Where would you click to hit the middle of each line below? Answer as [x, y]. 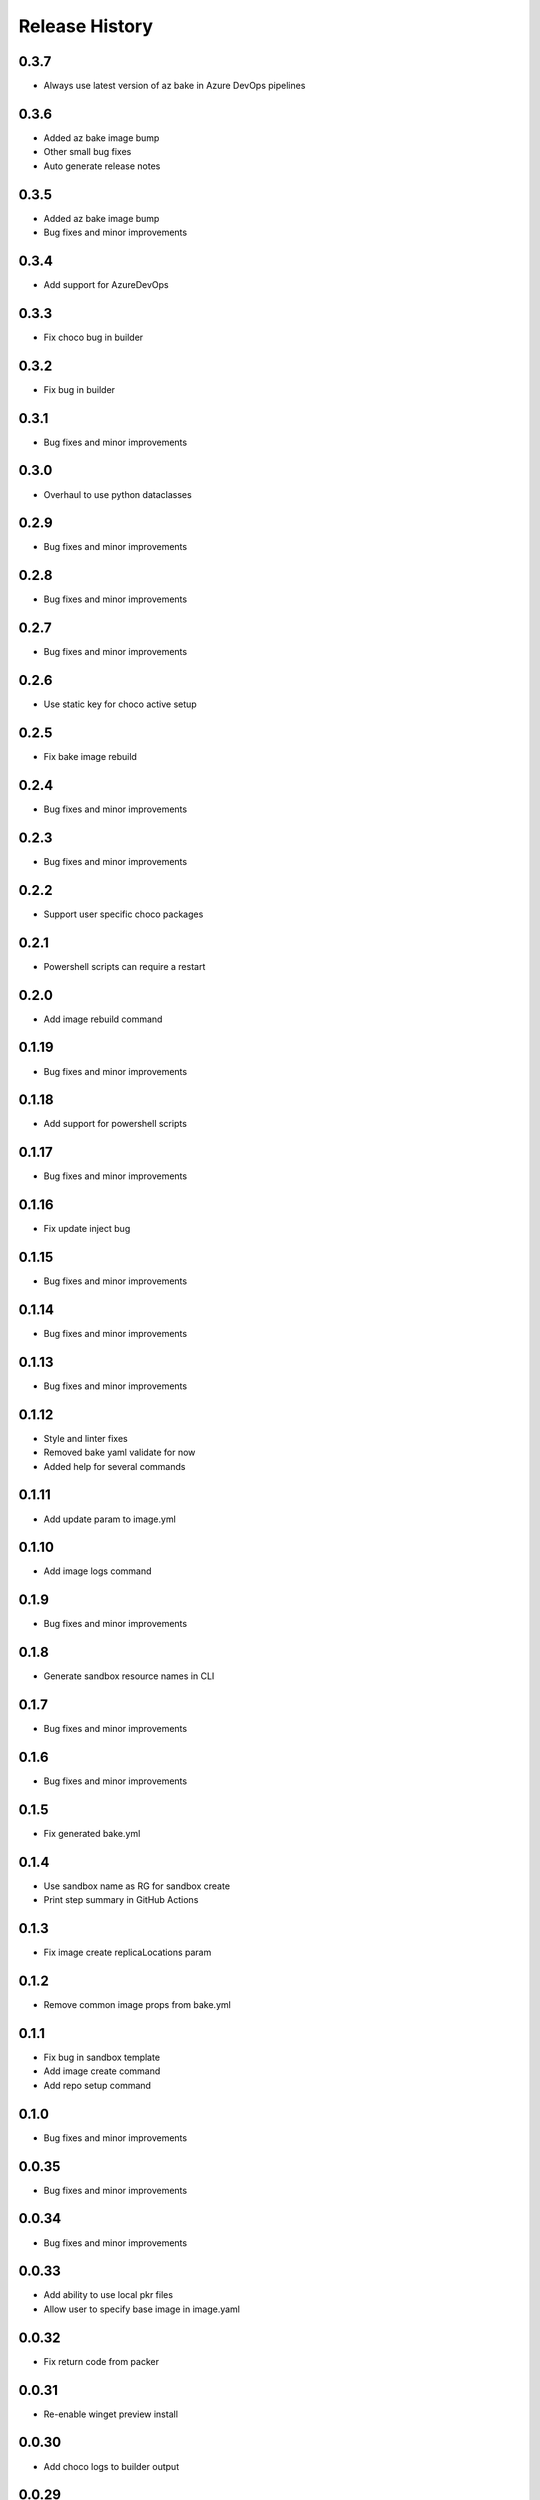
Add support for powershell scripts [115, 1124]
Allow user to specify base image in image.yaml [141, 2309]
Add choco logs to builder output [111, 2466]
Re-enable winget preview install [111, 2414]
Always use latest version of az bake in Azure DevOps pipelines [174, 86]
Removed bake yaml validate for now [119, 1452]
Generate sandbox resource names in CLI [129, 1676]
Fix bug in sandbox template [101, 2057]
